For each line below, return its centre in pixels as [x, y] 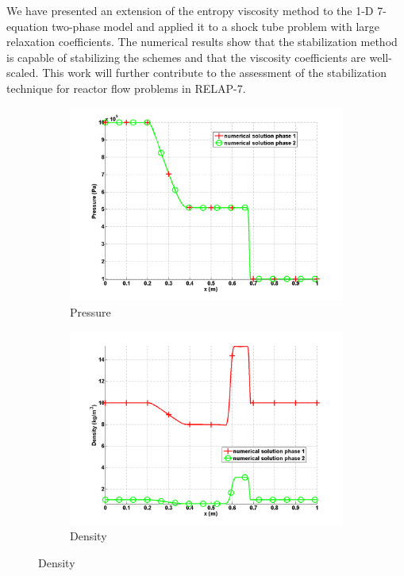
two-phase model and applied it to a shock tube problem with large [216, 26]
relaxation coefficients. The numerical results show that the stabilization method [202, 42]
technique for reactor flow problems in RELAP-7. [126, 88]
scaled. [23, 73]
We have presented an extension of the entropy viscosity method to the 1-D [190, 10]
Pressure [90, 312]
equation [27, 26]
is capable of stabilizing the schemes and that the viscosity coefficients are [186, 57]
